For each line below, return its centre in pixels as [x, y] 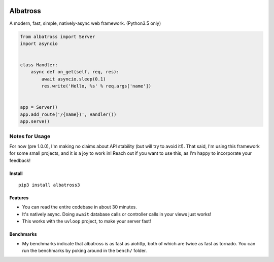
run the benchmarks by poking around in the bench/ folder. [84, 251]
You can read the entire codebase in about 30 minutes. [79, 207]
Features [19, 198]
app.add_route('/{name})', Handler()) [68, 114]
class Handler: [39, 65]
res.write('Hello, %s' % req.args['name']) [96, 86]
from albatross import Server [58, 36]
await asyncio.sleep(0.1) [74, 79]
